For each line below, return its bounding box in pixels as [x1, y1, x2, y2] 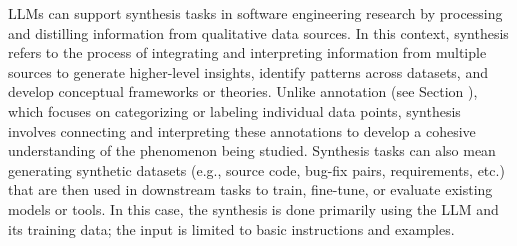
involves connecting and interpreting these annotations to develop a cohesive [8, 120, 476, 141]
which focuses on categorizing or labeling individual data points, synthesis [8, 100, 461, 121]
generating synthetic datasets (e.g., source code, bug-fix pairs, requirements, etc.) [8, 159, 505, 180]
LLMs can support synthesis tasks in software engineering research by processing [8, 3, 503, 23]
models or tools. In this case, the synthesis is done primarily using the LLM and [8, 198, 499, 219]
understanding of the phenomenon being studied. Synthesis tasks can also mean [8, 140, 496, 161]
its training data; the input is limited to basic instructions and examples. [8, 218, 455, 239]
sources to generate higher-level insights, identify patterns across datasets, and [8, 61, 488, 82]
